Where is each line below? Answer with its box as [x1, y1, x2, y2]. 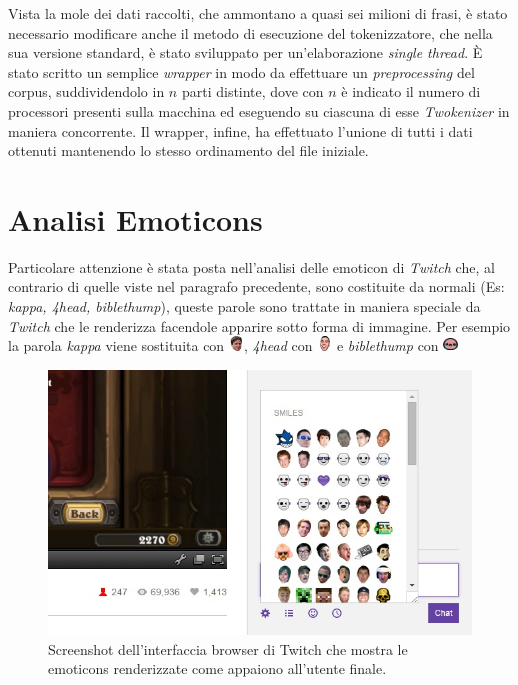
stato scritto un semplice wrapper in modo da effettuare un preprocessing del [8, 61, 475, 82]
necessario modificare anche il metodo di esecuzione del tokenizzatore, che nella [8, 22, 493, 43]
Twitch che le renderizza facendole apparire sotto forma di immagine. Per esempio [8, 315, 511, 336]
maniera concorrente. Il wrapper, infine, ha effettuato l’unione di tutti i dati [8, 120, 473, 141]
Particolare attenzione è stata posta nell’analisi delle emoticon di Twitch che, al [8, 256, 495, 277]
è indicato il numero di [341, 81, 481, 102]
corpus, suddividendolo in [8, 81, 165, 102]
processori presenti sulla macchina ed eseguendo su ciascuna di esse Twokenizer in [8, 100, 510, 121]
